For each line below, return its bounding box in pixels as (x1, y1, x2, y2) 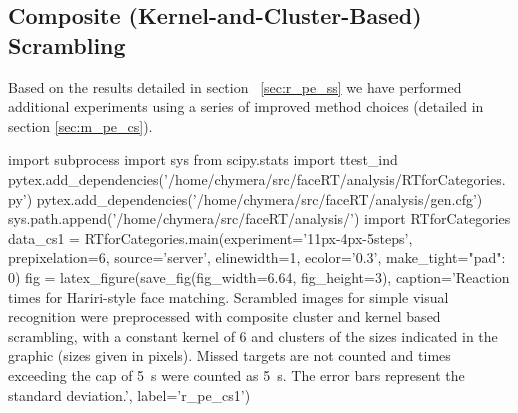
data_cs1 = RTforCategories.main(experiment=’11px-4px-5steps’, (8, 227, 413, 248)
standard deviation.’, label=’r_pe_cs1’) (8, 384, 251, 405)
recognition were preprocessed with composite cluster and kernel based (8, 306, 441, 327)
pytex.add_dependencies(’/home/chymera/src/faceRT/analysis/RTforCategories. (8, 168, 506, 189)
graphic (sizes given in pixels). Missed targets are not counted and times (8, 345, 451, 366)
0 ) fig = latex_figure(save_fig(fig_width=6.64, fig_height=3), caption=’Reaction (8, 266, 510, 287)
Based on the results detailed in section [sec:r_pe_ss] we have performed (8, 76, 462, 97)
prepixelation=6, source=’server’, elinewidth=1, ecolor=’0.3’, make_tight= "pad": (8, 247, 506, 268)
